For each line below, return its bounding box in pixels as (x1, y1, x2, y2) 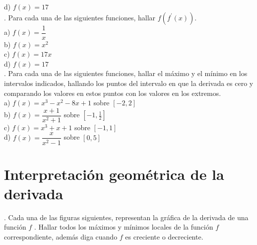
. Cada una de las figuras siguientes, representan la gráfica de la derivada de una (4, 212, 249, 222)
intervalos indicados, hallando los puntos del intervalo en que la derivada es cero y (4, 78, 254, 88)
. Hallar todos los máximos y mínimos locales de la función (34, 222, 213, 232)
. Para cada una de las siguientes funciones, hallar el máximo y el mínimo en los (4, 68, 248, 79)
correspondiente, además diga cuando (4, 232, 118, 242)
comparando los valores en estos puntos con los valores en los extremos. (4, 87, 221, 98)
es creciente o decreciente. (125, 232, 203, 242)
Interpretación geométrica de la (4, 163, 224, 184)
